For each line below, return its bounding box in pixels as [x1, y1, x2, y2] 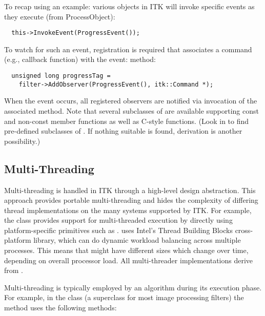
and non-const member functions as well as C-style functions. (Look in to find [4, 115, 249, 126]
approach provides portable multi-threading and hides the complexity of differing [4, 195, 258, 205]
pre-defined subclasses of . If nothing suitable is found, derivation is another [4, 125, 242, 136]
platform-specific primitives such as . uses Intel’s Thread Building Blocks [4, 224, 233, 235]
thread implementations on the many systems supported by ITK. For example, [4, 204, 252, 215]
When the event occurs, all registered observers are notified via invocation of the [4, 95, 257, 106]
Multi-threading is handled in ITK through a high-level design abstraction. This [4, 184, 256, 195]
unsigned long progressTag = [11, 72, 111, 80]
